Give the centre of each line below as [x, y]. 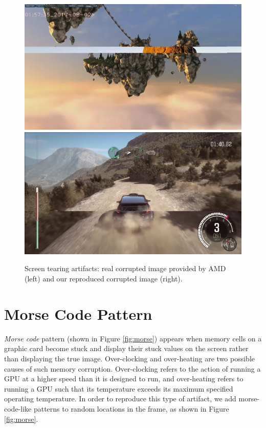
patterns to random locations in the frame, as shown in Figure [131, 408]
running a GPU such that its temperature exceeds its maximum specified [119, 388]
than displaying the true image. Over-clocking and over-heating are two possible [129, 358]
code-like [18, 408]
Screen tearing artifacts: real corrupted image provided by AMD [125, 268]
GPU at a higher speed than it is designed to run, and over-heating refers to [124, 379]
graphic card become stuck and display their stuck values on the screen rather [126, 348]
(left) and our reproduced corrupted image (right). [104, 279]
